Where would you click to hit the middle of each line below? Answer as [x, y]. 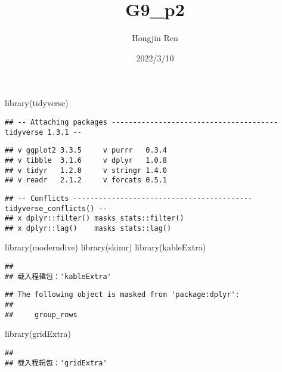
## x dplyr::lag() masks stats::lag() [88, 228]
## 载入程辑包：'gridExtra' [56, 363]
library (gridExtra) [38, 334]
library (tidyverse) [37, 103]
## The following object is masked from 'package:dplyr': [122, 295]
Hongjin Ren [155, 38]
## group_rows [41, 314]
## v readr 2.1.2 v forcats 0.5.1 [86, 180]
